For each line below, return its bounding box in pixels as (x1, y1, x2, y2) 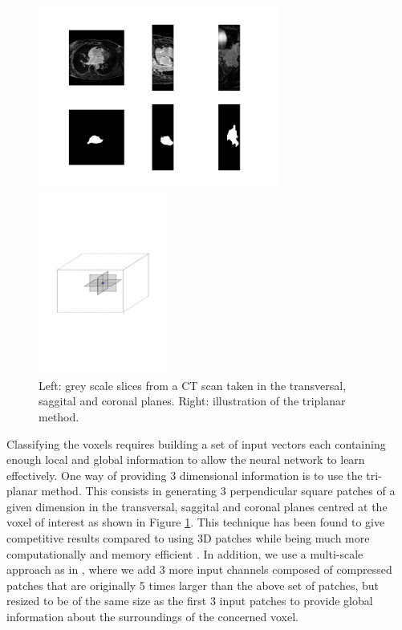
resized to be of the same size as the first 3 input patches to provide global (6, 592, 373, 609)
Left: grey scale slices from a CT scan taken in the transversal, (39, 376, 347, 393)
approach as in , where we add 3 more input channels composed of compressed (6, 561, 392, 578)
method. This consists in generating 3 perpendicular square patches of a (41, 482, 396, 499)
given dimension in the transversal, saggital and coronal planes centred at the (6, 498, 388, 514)
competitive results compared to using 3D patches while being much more (6, 530, 370, 547)
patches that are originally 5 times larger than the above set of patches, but (6, 576, 380, 593)
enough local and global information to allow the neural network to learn (6, 451, 365, 468)
